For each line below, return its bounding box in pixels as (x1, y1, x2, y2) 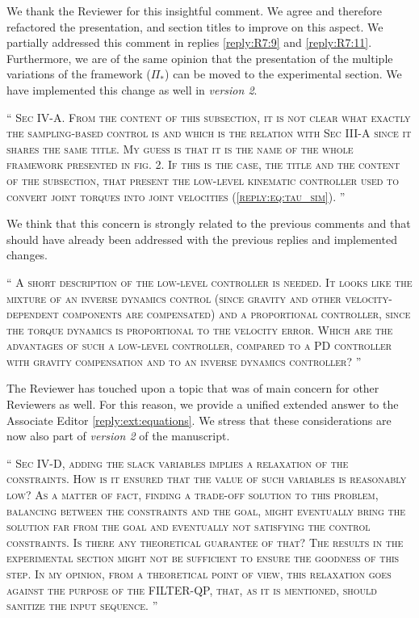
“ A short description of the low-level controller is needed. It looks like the (6, 273, 413, 290)
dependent (6, 305, 59, 322)
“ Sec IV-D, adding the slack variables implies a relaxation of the (6, 454, 349, 471)
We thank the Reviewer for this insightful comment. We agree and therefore (6, 2, 382, 19)
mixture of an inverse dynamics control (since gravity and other (6, 289, 341, 306)
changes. (6, 246, 48, 263)
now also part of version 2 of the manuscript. (6, 427, 230, 444)
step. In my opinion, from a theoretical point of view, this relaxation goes (6, 565, 392, 582)
